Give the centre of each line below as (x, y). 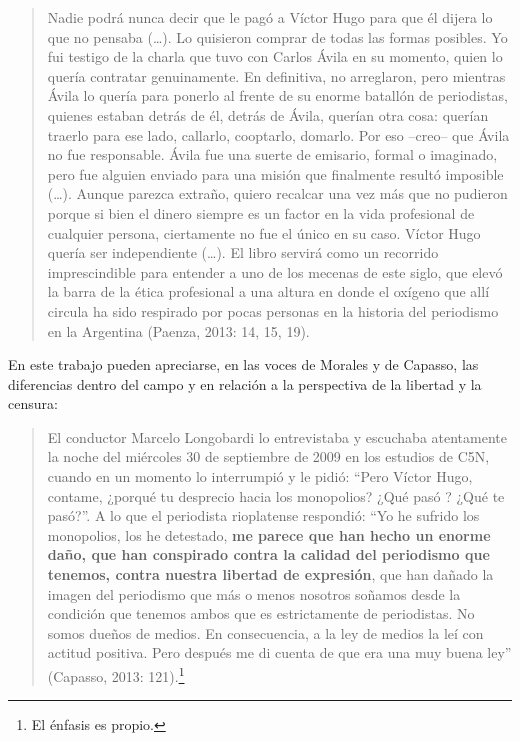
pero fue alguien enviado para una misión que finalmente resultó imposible (275, 173)
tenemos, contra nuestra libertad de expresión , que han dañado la (270, 574)
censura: (33, 403)
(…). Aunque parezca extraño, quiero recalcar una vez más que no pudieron (277, 193)
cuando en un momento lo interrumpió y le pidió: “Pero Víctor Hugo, (260, 476)
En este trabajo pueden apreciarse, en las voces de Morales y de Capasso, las (243, 364)
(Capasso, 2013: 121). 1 (116, 674)
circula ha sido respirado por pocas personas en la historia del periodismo (273, 310)
